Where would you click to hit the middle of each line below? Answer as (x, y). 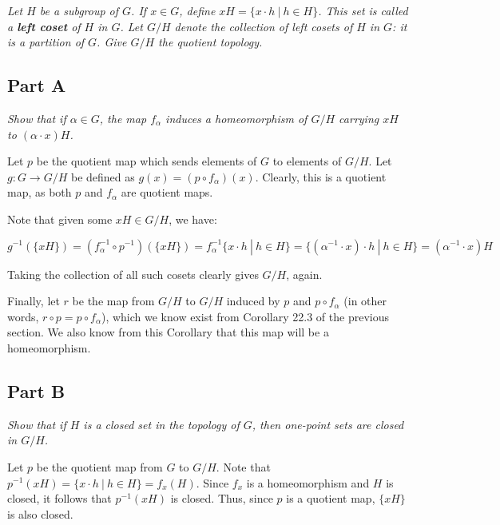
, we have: (193, 219)
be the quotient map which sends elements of (147, 161)
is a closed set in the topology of (161, 424)
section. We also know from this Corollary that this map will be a (168, 332)
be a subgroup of (79, 10)
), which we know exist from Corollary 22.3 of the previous (245, 316)
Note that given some (60, 219)
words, (23, 316)
